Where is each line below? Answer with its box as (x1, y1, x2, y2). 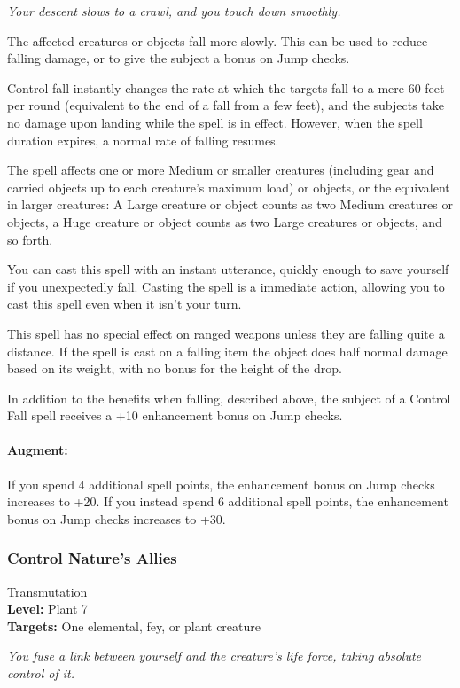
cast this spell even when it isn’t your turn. (7, 294, 242, 313)
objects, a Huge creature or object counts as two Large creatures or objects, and (7, 212, 442, 231)
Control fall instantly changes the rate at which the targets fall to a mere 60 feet (7, 78, 445, 97)
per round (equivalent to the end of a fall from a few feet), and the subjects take (7, 96, 444, 114)
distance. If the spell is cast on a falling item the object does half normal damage (7, 341, 448, 360)
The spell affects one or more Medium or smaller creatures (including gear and (7, 160, 434, 179)
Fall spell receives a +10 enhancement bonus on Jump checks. (7, 406, 343, 425)
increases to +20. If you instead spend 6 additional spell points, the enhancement (7, 492, 448, 511)
